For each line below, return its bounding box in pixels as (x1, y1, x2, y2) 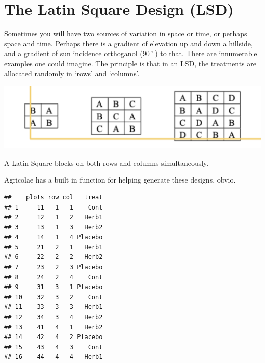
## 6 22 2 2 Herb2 (4, 253, 103, 261)
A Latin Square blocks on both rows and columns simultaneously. (4, 157, 209, 168)
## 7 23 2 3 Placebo (4, 264, 103, 271)
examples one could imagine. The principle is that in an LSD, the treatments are (4, 58, 256, 68)
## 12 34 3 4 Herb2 (4, 314, 103, 321)
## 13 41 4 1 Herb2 (4, 323, 103, 331)
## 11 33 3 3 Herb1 (4, 303, 103, 311)
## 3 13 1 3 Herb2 (4, 223, 103, 231)
